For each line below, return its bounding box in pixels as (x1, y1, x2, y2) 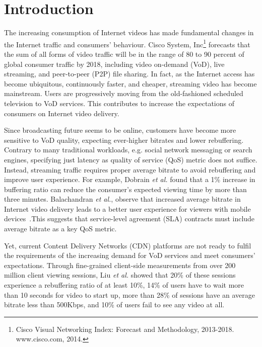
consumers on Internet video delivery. (4, 108, 119, 118)
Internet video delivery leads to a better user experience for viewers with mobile (4, 203, 251, 214)
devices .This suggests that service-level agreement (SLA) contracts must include (4, 213, 255, 224)
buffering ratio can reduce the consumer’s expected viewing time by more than (4, 184, 247, 194)
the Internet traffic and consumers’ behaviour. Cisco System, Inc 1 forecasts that (4, 37, 250, 49)
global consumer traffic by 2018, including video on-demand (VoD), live (4, 58, 225, 69)
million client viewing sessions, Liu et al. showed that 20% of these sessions (4, 270, 236, 280)
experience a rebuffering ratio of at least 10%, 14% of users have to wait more (4, 280, 244, 290)
